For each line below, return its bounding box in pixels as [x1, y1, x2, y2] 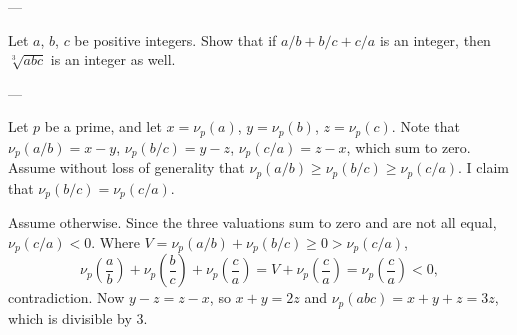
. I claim [458, 157, 509, 178]
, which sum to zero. [346, 136, 471, 157]
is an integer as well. [50, 49, 176, 70]
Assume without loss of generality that [8, 157, 245, 178]
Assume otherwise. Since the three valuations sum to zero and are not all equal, [8, 212, 497, 233]
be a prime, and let [44, 116, 162, 137]
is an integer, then [379, 29, 491, 50]
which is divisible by [8, 307, 132, 328]
